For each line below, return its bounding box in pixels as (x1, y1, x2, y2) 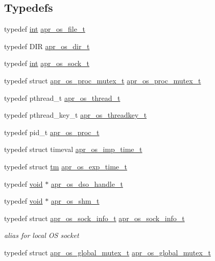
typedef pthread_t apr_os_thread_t (4, 92, 121, 103)
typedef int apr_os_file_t (4, 24, 85, 34)
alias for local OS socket (4, 230, 79, 241)
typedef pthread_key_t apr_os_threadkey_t (4, 110, 147, 120)
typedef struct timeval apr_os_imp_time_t (4, 144, 142, 155)
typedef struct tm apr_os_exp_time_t (4, 161, 127, 171)
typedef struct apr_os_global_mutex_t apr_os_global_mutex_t (4, 247, 211, 257)
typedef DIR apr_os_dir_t (4, 40, 90, 51)
